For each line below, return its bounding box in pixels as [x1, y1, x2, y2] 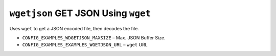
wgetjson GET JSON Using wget [9, 8, 151, 19]
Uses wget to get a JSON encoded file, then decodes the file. [9, 25, 139, 31]
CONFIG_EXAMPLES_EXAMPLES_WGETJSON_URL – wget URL [22, 42, 148, 48]
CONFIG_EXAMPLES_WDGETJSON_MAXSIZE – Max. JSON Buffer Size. [22, 34, 166, 40]
